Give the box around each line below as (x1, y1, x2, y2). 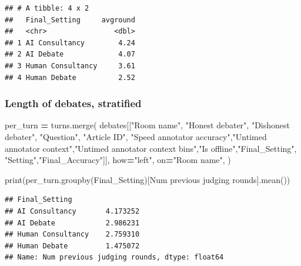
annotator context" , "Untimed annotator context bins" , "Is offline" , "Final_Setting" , (5, 142, 297, 154)
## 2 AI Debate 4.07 (5, 50, 135, 59)
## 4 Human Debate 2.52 (5, 73, 135, 82)
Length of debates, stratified (5, 96, 142, 111)
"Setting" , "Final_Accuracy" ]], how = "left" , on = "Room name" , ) (5, 154, 231, 166)
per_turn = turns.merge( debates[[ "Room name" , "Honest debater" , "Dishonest (5, 119, 290, 131)
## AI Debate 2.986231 (5, 218, 140, 227)
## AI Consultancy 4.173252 (5, 207, 140, 215)
